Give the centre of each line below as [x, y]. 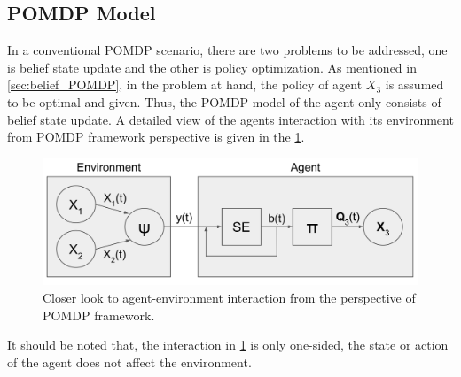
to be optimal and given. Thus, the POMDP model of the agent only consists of [224, 101]
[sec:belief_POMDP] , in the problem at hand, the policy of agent [185, 85]
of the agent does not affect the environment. [129, 362]
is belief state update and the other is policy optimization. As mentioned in [212, 67]
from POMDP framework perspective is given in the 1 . [156, 137]
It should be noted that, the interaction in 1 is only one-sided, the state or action [228, 345]
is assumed [414, 85]
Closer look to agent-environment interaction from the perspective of [229, 298]
